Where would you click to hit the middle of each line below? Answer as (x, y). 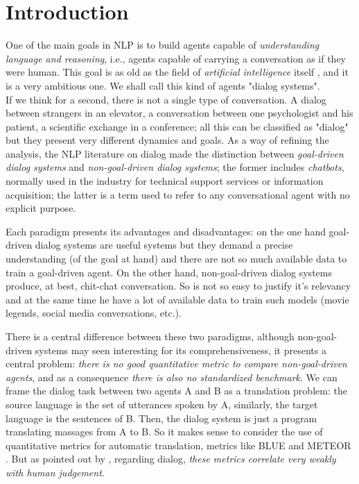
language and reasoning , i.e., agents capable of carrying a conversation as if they (176, 58)
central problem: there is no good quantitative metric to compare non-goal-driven (176, 364)
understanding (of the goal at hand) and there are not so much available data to (176, 259)
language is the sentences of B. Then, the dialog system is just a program (161, 418)
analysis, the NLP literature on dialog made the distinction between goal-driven (175, 153)
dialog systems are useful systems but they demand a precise (164, 245)
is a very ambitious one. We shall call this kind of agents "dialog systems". (163, 85)
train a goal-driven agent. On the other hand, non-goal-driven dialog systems (169, 272)
